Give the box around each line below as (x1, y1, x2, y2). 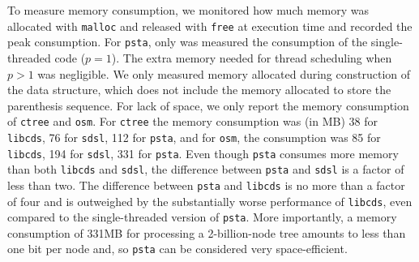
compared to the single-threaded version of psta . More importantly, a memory (7, 208, 397, 225)
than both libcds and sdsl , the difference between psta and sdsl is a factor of (7, 161, 404, 178)
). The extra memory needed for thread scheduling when (111, 49, 392, 66)
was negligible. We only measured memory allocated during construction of (37, 65, 411, 82)
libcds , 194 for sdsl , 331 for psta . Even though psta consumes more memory (7, 144, 399, 161)
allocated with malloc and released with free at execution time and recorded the (7, 17, 413, 34)
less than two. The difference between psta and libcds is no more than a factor (7, 176, 405, 193)
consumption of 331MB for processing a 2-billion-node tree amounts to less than (7, 224, 406, 241)
